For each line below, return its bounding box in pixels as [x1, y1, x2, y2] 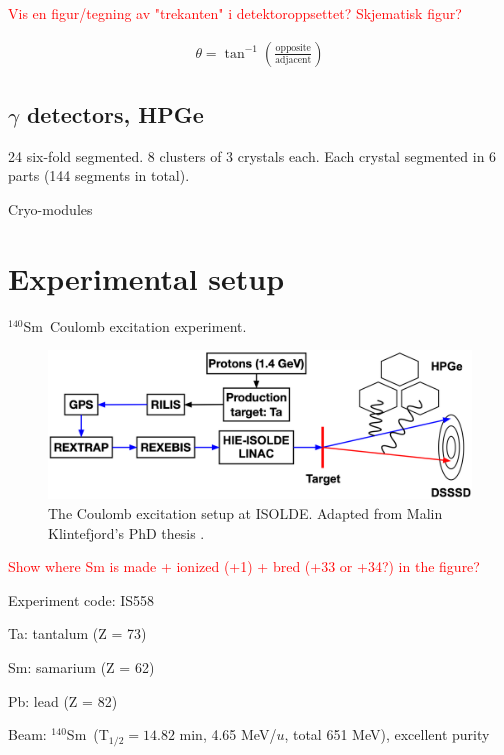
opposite [275, 43, 311, 54]
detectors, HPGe [26, 99, 204, 130]
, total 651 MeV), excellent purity [284, 724, 490, 745]
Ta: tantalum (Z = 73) [8, 623, 147, 644]
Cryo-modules [8, 199, 93, 220]
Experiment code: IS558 [8, 589, 155, 610]
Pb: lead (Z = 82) [8, 690, 118, 711]
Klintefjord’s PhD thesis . [48, 522, 205, 543]
